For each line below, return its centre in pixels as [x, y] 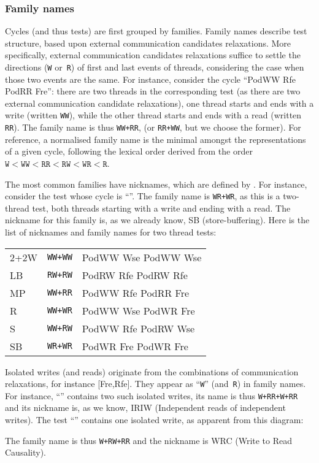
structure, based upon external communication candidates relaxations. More [148, 43]
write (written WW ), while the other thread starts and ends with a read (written [153, 115]
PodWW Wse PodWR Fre [138, 310]
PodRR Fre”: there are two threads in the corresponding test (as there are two [153, 91]
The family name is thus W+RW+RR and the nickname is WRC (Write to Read [149, 440]
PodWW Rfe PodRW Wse [138, 328]
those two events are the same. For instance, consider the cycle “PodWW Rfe [150, 79]
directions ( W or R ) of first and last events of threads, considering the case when [155, 67]
